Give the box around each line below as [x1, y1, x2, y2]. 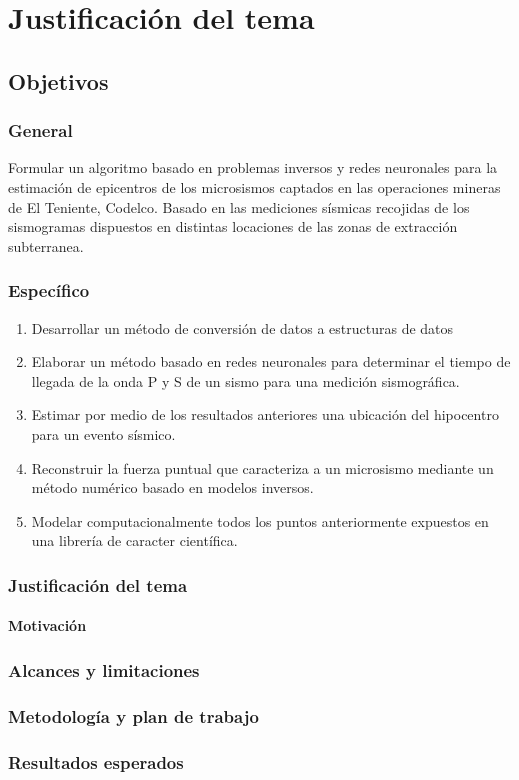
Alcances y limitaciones [8, 657, 200, 682]
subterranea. [8, 235, 84, 256]
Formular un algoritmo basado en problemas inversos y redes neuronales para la [8, 157, 498, 178]
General [8, 118, 73, 143]
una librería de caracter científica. [31, 530, 238, 551]
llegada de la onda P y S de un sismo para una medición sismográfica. [31, 370, 460, 391]
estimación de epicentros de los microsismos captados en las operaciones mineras [8, 176, 501, 197]
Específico [8, 278, 90, 303]
